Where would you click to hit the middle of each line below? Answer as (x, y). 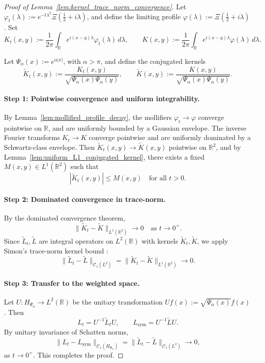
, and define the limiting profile (134, 16)
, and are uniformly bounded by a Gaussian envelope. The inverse (147, 127)
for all (158, 179)
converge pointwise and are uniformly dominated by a (170, 137)
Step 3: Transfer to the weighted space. (72, 283)
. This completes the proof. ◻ (78, 354)
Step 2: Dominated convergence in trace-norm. (85, 199)
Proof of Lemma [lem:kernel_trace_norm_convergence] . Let (95, 6)
